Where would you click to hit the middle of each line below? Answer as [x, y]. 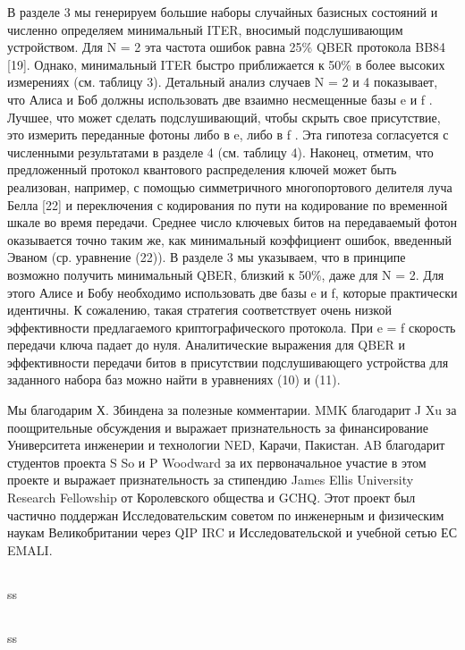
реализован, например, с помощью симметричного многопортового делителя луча [230, 186]
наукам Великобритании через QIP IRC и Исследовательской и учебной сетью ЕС [232, 532]
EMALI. [30, 549]
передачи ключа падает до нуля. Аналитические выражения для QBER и [207, 345]
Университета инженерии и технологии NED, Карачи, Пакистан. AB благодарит [226, 445]
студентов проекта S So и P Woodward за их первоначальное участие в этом [217, 462]
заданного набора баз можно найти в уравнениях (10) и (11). [174, 380]
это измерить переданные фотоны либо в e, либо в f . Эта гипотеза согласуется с [228, 135]
